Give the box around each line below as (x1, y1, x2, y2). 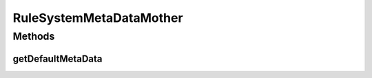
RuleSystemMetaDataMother (12, 10, 183, 25)
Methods (12, 30, 55, 42)
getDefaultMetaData (12, 53, 103, 64)
